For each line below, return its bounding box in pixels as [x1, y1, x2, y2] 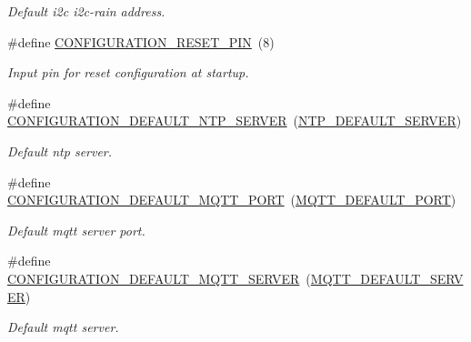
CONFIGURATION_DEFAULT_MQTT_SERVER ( [7, 268, 311, 287]
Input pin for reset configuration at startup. [7, 63, 249, 82]
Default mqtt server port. [7, 220, 145, 239]
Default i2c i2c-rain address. [7, 2, 165, 20]
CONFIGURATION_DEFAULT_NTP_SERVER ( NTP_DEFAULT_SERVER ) [7, 111, 462, 130]
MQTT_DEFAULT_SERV [310, 268, 464, 287]
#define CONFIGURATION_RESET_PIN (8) [7, 32, 275, 51]
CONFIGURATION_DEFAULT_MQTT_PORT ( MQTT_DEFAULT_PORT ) [7, 190, 456, 209]
